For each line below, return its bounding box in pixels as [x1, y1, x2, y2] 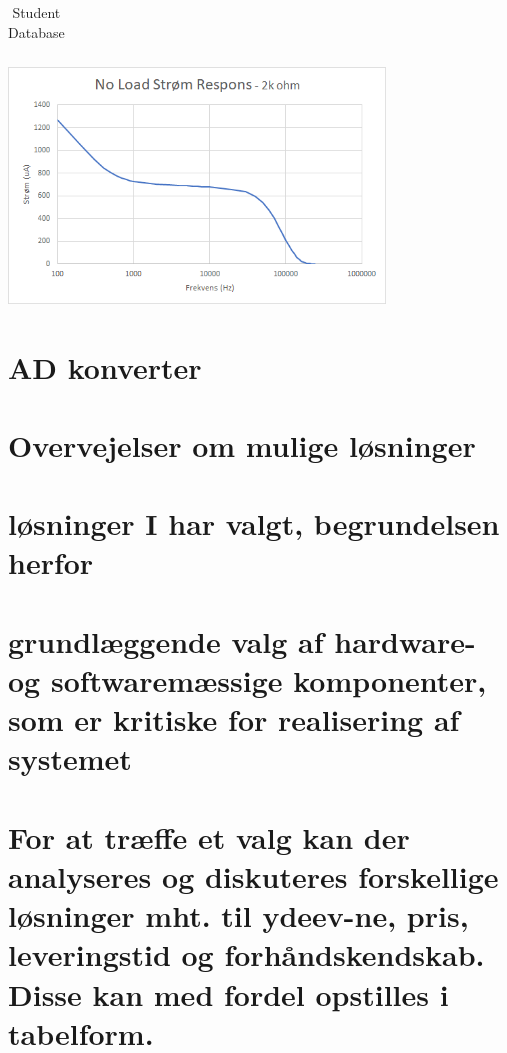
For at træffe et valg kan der [8, 816, 410, 857]
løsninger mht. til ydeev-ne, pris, [8, 895, 469, 936]
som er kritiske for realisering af [8, 699, 460, 740]
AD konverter [8, 346, 202, 387]
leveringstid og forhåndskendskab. [8, 934, 485, 975]
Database [8, 21, 65, 42]
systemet [8, 738, 132, 779]
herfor [8, 542, 94, 583]
